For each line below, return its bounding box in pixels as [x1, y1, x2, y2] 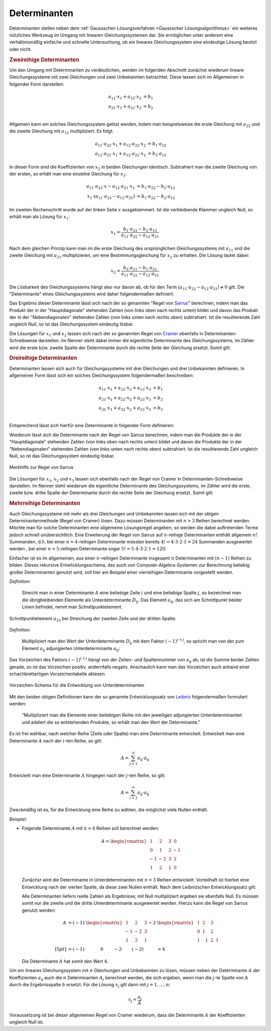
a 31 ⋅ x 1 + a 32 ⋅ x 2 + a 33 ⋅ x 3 [98, 405, 152, 412]
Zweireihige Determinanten [9, 56, 80, 63]
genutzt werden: [22, 907, 56, 913]
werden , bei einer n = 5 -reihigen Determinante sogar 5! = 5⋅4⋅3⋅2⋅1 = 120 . [9, 546, 167, 552]
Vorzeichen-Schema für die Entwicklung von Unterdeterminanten [9, 682, 145, 688]
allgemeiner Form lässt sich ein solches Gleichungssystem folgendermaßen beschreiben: [9, 372, 194, 378]
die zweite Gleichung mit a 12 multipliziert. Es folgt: [9, 128, 114, 135]
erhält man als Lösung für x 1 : [9, 214, 70, 221]
